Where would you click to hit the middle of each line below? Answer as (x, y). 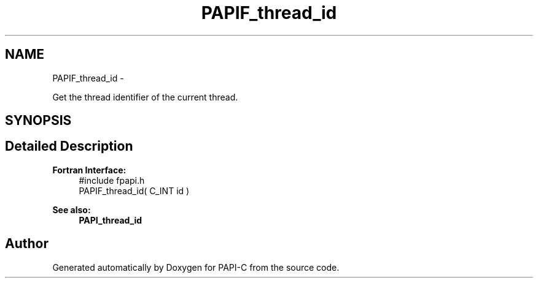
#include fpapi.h (112, 180)
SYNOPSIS (38, 121)
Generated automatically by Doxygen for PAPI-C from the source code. (196, 267)
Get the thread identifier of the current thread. (145, 97)
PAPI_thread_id (111, 220)
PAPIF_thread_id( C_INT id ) (134, 191)
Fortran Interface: (89, 170)
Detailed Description (69, 146)
